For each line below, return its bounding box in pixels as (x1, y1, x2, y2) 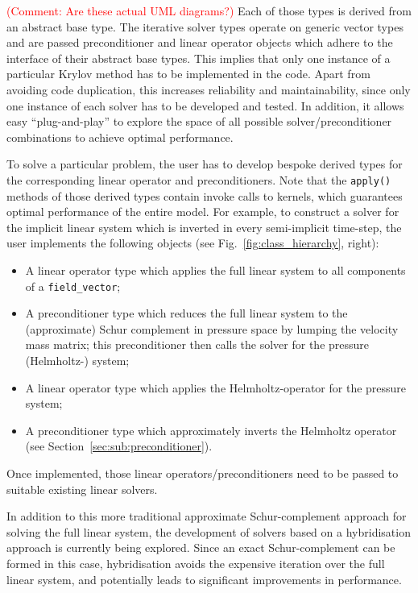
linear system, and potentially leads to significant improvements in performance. (6, 570, 402, 587)
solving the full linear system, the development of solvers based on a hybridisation (6, 523, 411, 540)
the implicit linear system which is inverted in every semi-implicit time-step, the (6, 218, 402, 235)
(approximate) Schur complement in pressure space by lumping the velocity (25, 320, 399, 337)
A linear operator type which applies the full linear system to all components (25, 261, 406, 278)
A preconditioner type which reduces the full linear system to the (25, 305, 348, 321)
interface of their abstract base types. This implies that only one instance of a (6, 49, 391, 66)
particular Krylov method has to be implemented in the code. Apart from (6, 65, 370, 82)
